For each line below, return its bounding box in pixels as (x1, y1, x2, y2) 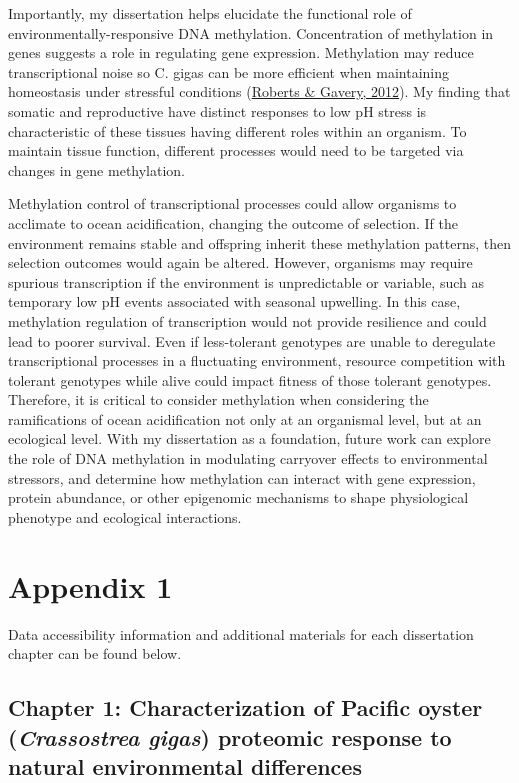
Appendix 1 (8, 565, 173, 606)
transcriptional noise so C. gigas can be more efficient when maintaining (8, 61, 450, 82)
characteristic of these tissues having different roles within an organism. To (8, 120, 467, 141)
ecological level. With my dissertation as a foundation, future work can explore (8, 428, 491, 449)
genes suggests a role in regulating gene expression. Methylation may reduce (8, 42, 474, 63)
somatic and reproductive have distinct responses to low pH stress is (8, 100, 427, 121)
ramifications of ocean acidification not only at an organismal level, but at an (8, 408, 482, 429)
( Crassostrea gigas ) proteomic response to (8, 721, 452, 752)
